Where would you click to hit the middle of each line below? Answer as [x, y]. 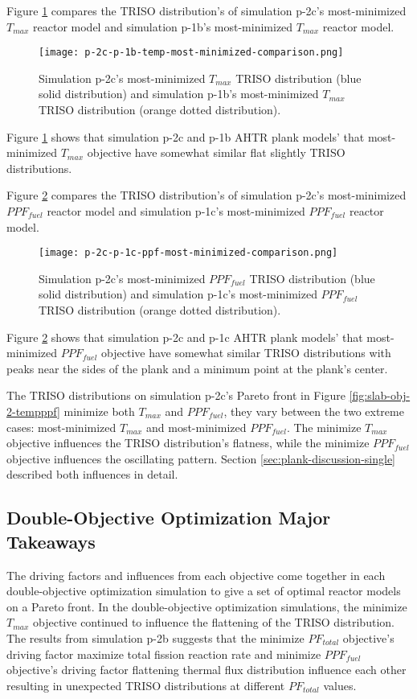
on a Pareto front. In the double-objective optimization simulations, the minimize [207, 606]
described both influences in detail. [92, 474]
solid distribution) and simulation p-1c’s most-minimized [178, 294]
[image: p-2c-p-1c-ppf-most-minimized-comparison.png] [188, 253]
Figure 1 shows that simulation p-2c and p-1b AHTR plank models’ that [186, 136]
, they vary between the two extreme [314, 411]
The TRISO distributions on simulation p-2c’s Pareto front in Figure [176, 395]
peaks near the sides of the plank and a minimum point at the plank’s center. [197, 368]
